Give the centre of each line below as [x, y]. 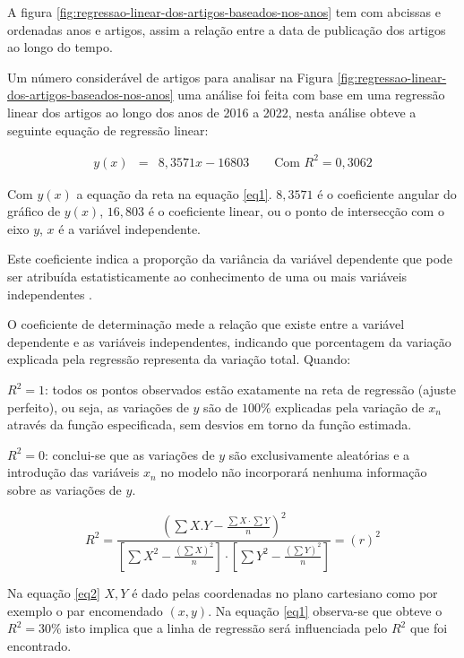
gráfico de [34, 211]
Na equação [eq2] [54, 592]
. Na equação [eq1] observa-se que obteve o [325, 610]
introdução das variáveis [73, 472]
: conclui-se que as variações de [129, 454]
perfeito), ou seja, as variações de [98, 407]
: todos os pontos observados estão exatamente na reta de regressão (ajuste [250, 390]
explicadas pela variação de [350, 407]
